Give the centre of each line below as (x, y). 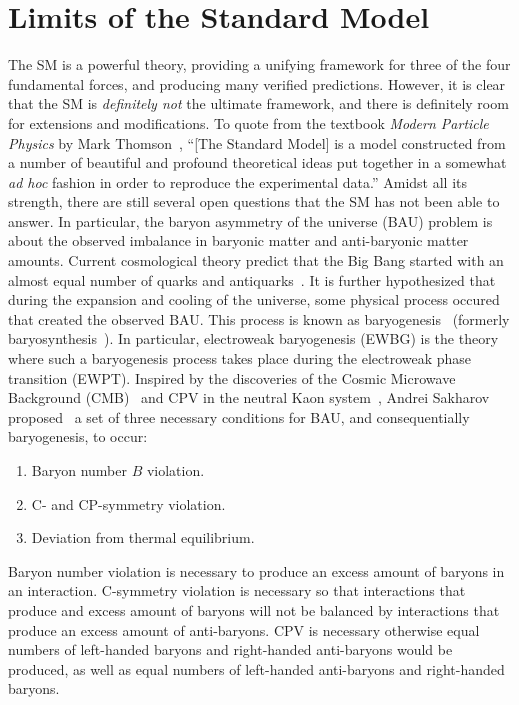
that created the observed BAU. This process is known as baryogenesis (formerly (259, 318)
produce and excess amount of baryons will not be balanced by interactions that (254, 609)
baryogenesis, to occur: (78, 436)
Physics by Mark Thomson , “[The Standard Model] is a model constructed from (257, 142)
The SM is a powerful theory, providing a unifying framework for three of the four (259, 64)
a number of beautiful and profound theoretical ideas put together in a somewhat (257, 162)
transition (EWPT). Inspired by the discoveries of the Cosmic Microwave (232, 377)
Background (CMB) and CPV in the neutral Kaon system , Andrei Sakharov (249, 397)
